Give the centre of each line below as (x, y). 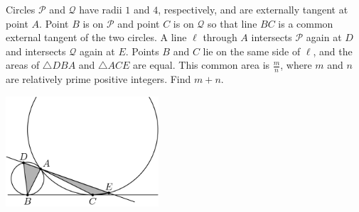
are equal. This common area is (202, 65)
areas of (23, 65)
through (220, 37)
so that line (232, 23)
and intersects (36, 51)
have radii (101, 9)
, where (296, 65)
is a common (306, 23)
